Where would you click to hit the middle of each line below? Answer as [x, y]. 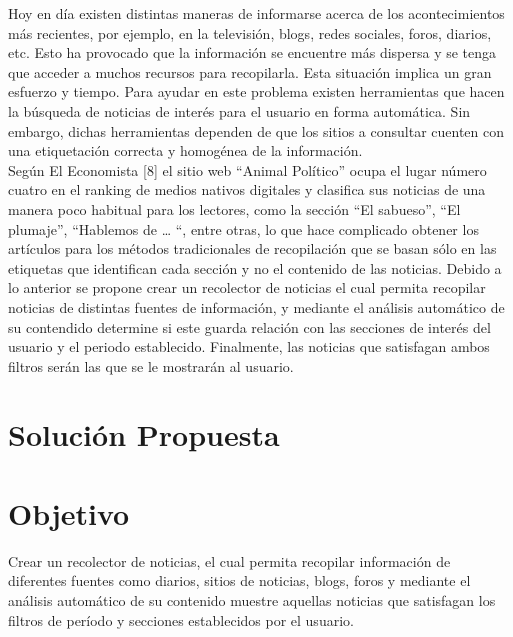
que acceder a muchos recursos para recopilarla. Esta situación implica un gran [250, 71]
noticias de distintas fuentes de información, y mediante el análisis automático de [256, 306]
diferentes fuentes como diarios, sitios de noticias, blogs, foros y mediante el [239, 580]
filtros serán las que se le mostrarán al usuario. [151, 365]
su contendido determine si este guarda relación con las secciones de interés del [249, 326]
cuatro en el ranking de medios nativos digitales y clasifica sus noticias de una [247, 189]
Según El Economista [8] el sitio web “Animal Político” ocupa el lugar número [247, 169]
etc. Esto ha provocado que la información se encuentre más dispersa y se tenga [252, 52]
